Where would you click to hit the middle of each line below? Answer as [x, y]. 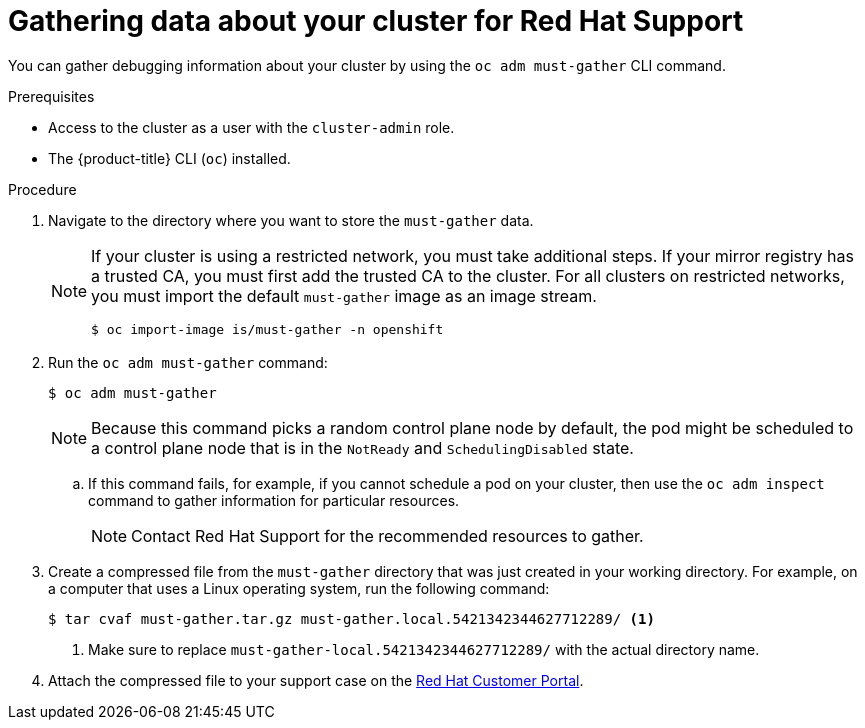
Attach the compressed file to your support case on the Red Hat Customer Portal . [316, 680]
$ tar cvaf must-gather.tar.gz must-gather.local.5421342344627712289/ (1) [351, 618]
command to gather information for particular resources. [274, 500]
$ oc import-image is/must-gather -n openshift [267, 329]
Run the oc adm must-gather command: [188, 362]
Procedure [42, 189]
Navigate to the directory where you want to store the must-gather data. [291, 220]
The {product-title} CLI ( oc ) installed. [169, 158]
